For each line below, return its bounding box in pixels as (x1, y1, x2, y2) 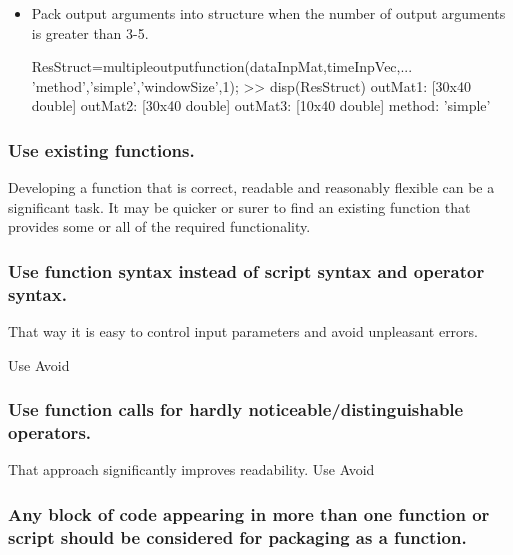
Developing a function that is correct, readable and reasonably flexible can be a (8, 177, 495, 198)
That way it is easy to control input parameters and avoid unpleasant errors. (8, 321, 479, 342)
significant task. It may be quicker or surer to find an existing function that (8, 196, 471, 217)
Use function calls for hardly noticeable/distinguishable (8, 397, 464, 422)
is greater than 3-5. (31, 22, 149, 43)
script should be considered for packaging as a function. (8, 524, 467, 549)
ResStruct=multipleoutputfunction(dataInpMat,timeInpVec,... (31, 56, 413, 77)
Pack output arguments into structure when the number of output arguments (31, 3, 506, 23)
